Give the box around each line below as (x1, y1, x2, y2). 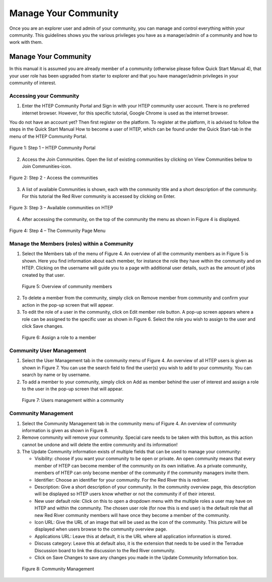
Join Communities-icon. (22, 163, 72, 169)
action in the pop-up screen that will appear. (22, 302, 114, 308)
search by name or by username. (22, 372, 91, 378)
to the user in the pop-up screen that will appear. (22, 386, 123, 392)
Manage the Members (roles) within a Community (9, 240, 133, 247)
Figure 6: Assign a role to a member (22, 334, 96, 340)
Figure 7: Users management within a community (22, 397, 124, 403)
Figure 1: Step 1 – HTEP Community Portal (9, 145, 96, 151)
